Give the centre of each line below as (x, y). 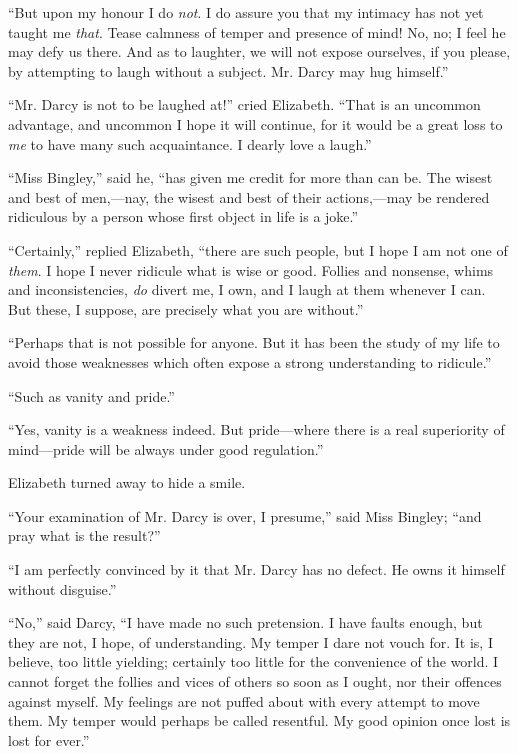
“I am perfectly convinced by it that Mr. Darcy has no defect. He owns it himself (256, 569)
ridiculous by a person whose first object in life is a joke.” (183, 216)
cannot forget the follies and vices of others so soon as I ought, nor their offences (255, 681)
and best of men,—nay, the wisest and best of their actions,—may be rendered (249, 196)
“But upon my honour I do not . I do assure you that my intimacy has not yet (246, 12)
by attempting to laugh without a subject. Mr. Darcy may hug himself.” (228, 70)
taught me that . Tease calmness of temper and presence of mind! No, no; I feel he (257, 31)
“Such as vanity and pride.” (91, 395)
